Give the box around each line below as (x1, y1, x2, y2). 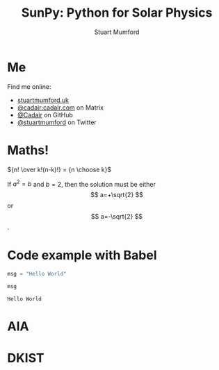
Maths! (7, 142, 49, 158)
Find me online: (7, 82, 51, 91)
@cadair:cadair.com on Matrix (17, 103, 104, 112)
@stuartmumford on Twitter (17, 118, 97, 126)
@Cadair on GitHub (17, 110, 73, 119)
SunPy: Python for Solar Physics (21, 5, 213, 21)
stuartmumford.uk (17, 96, 70, 104)
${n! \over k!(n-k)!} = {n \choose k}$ (7, 165, 112, 174)
